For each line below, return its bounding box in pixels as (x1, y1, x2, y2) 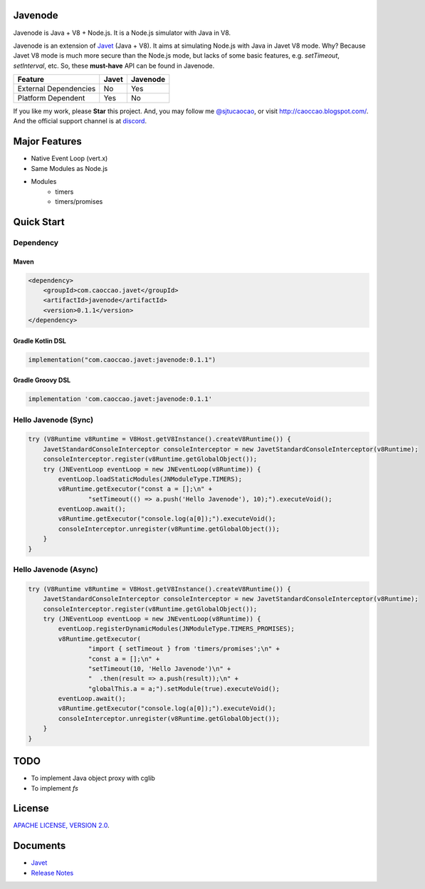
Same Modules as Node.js (31, 164, 108, 172)
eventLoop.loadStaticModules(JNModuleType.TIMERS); (58, 474, 243, 483)
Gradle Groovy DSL (13, 376, 71, 385)
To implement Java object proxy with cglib (31, 774, 156, 783)
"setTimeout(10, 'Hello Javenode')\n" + (88, 665, 231, 672)
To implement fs (31, 784, 78, 792)
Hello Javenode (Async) (13, 565, 99, 575)
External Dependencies (17, 84, 96, 94)
